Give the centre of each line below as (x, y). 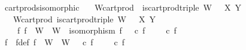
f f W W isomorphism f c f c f (97, 30)
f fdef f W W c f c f (64, 41)
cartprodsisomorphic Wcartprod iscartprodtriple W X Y (123, 7)
